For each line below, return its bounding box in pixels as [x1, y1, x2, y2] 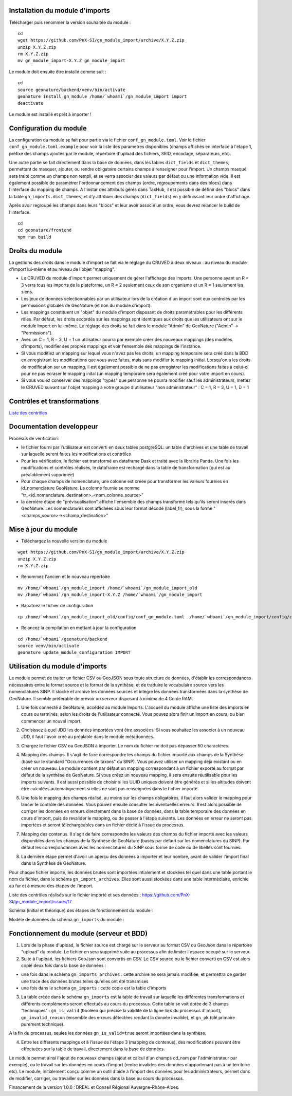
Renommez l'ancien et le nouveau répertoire [21, 574, 110, 579]
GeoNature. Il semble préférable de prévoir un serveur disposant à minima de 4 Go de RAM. [9, 695, 193, 701]
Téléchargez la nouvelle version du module [21, 538, 108, 544]
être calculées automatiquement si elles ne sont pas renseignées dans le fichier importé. [21, 786, 199, 792]
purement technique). [21, 1022, 65, 1027]
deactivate [18, 100, 44, 106]
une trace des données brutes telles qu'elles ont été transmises [21, 978, 148, 984]
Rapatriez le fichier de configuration [21, 603, 93, 609]
